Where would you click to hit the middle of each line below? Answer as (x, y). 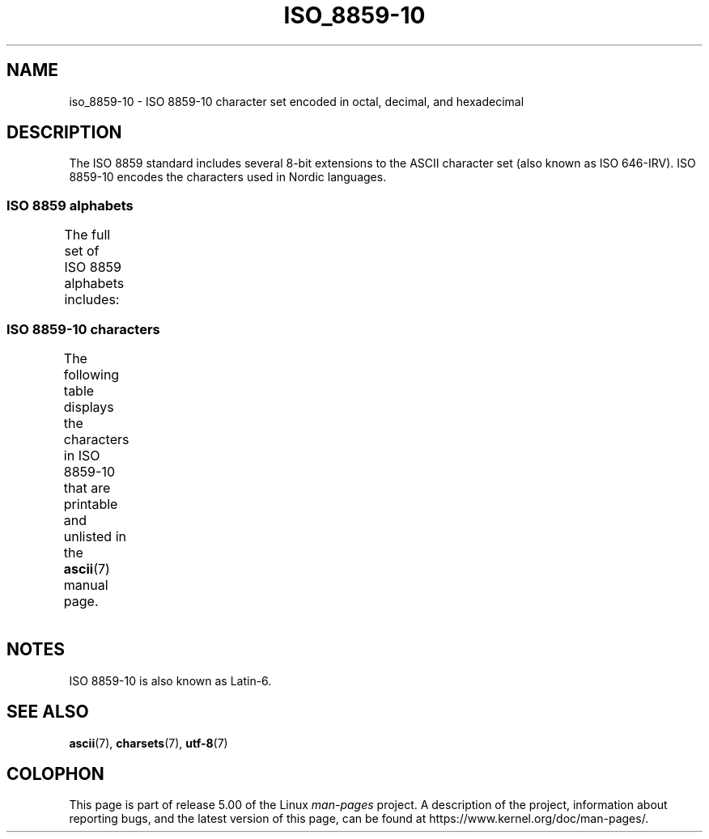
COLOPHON (55, 774)
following (91, 374)
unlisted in (95, 536)
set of (82, 251)
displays (89, 407)
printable (91, 504)
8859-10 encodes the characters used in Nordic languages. (228, 177)
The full (87, 235)
